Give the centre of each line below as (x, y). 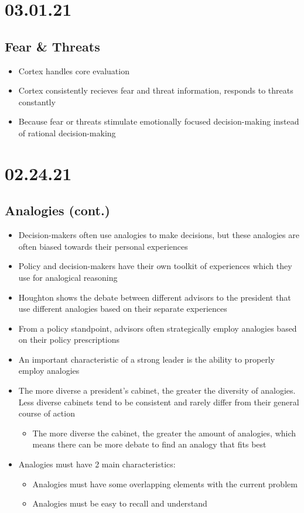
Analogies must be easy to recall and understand (120, 503)
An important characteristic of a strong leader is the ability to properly (147, 359)
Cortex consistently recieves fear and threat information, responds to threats (156, 90)
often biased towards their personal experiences (103, 246)
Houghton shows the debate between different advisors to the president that (155, 297)
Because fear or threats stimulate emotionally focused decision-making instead (159, 121)
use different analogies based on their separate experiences (123, 309)
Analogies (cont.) (58, 210)
